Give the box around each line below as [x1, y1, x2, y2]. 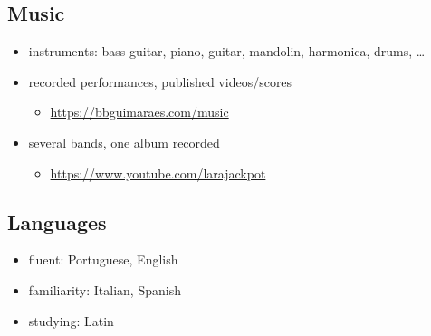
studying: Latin [28, 311, 114, 330]
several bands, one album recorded [28, 132, 220, 151]
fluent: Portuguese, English [28, 250, 178, 269]
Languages [7, 207, 107, 235]
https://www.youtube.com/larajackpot [50, 163, 266, 182]
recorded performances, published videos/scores [28, 72, 292, 91]
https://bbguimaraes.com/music [50, 102, 229, 121]
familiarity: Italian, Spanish [28, 280, 181, 299]
